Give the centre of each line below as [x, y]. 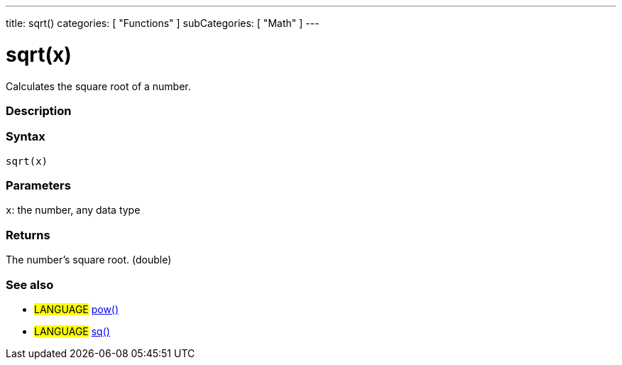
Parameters [38, 185]
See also [30, 284]
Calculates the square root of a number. [98, 86]
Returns [28, 235]
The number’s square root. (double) [89, 260]
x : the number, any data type [73, 210]
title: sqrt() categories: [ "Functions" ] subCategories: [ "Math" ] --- [163, 23]
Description [39, 110]
